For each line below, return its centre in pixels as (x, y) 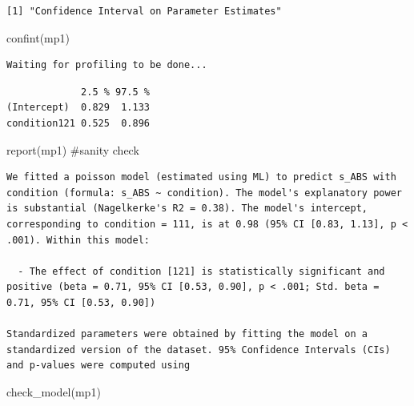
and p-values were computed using (98, 366)
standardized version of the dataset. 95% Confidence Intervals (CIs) (199, 350)
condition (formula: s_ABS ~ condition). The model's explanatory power (204, 193)
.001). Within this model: (78, 240)
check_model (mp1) (54, 391)
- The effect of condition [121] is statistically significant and (201, 271)
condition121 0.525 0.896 (78, 123)
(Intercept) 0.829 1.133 (78, 108)
